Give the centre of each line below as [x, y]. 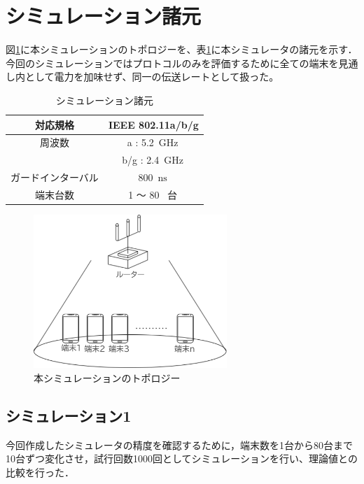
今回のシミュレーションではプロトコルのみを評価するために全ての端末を [172, 63]
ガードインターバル [55, 177]
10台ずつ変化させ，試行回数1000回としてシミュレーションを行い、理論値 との [182, 458]
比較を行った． [40, 472]
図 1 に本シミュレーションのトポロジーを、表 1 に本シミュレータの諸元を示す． [182, 49]
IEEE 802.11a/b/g [153, 124]
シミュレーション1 [69, 415]
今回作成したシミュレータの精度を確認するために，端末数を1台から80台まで [180, 444]
